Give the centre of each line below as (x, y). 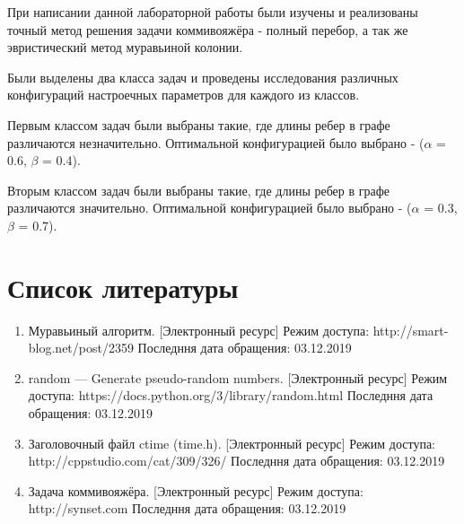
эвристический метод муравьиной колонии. (125, 47)
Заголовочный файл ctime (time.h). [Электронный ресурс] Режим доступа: (232, 443)
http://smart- (411, 330)
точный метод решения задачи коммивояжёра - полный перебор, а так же (208, 29)
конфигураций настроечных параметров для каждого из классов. (184, 95)
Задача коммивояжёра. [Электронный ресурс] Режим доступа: (196, 490)
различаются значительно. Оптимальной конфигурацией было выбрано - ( (210, 208)
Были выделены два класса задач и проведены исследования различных (203, 77)
